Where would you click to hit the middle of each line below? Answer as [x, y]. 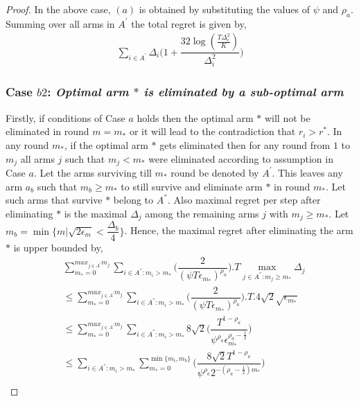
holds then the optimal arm [195, 117]
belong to [133, 200]
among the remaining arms [202, 213]
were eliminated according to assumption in [241, 158]
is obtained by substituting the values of [224, 9]
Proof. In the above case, [58, 9]
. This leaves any [307, 172]
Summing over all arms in [60, 23]
